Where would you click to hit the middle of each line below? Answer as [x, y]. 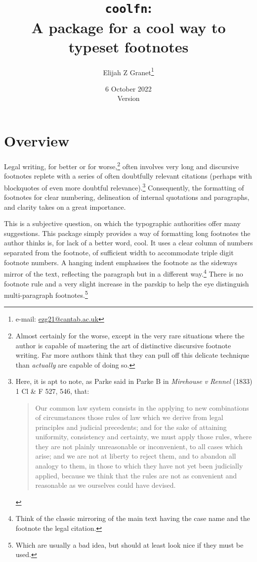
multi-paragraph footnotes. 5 [46, 294]
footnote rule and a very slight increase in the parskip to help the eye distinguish [127, 283]
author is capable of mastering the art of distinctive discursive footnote [123, 345]
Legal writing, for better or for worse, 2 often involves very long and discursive [122, 165]
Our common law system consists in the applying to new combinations [142, 407]
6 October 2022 [128, 88]
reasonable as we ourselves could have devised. [106, 485]
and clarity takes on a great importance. [65, 207]
